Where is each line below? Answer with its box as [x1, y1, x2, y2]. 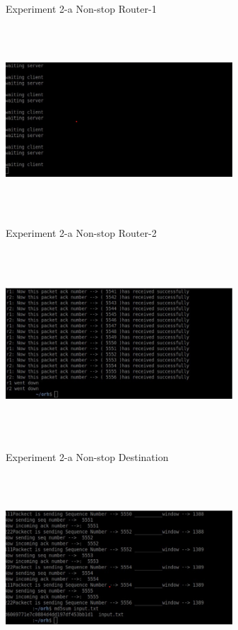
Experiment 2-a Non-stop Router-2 [6, 225, 157, 240]
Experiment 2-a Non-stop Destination [6, 449, 169, 464]
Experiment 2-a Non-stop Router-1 [6, 1, 157, 16]
